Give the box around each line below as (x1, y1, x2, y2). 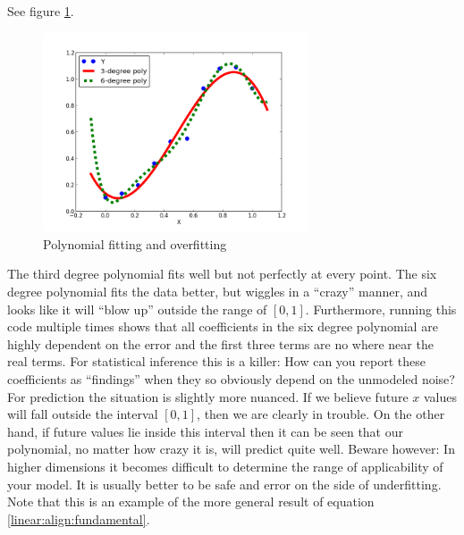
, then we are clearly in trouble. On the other (197, 405, 445, 423)
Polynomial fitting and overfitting (43, 234, 227, 253)
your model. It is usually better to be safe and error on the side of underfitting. (7, 474, 442, 493)
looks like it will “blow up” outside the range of (7, 299, 267, 318)
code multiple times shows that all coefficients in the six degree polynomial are (7, 317, 438, 336)
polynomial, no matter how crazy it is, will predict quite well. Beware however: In (7, 439, 455, 458)
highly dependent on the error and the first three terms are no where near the (7, 334, 434, 353)
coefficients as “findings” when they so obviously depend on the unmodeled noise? (7, 369, 455, 388)
